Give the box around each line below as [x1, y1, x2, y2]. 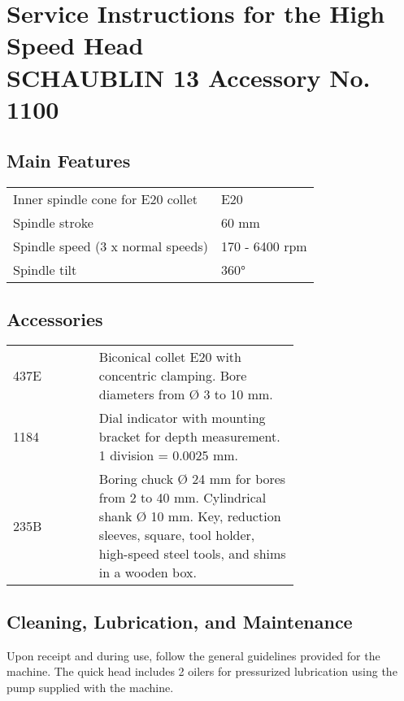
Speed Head [7, 28, 144, 62]
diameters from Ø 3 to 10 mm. [98, 385, 273, 404]
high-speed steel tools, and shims [98, 544, 286, 564]
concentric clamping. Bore [98, 366, 247, 385]
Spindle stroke [13, 213, 93, 233]
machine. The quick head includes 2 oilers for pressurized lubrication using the [7, 663, 397, 680]
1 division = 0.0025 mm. [98, 446, 239, 465]
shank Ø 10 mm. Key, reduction [98, 507, 281, 526]
